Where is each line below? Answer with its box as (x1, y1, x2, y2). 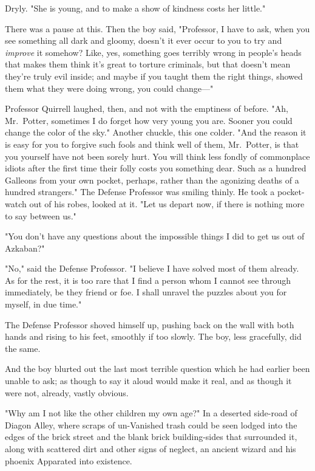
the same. (5, 342, 41, 354)
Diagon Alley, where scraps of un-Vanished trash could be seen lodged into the (5, 418, 297, 431)
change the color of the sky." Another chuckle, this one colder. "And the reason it (5, 126, 307, 139)
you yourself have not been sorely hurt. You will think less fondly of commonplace (5, 150, 310, 162)
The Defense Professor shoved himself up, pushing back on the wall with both (5, 318, 294, 331)
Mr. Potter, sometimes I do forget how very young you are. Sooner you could (5, 114, 293, 126)
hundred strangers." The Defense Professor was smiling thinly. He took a (5, 185, 275, 198)
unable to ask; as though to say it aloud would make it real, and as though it (5, 374, 292, 387)
